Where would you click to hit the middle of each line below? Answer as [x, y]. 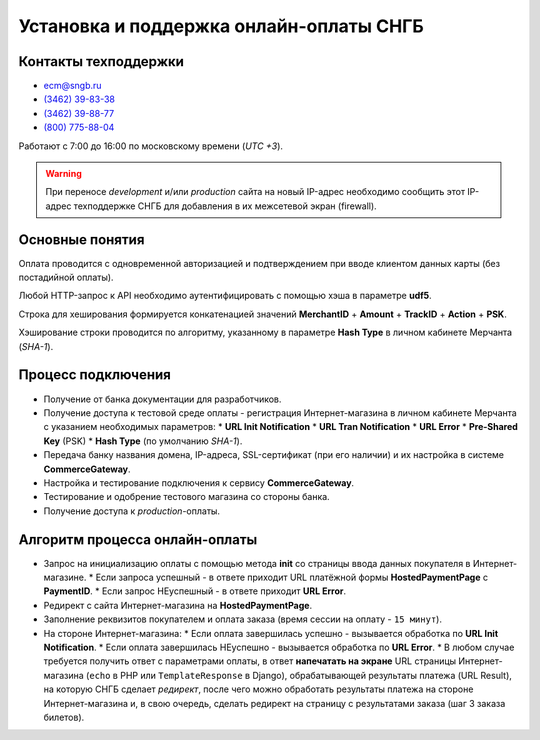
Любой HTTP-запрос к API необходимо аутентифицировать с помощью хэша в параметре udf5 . [225, 296]
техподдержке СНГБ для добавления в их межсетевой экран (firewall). [225, 206]
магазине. [65, 577]
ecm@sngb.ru [72, 86]
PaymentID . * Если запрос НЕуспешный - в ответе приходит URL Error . [195, 591]
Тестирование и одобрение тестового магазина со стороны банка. [186, 497]
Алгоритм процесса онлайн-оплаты [138, 539]
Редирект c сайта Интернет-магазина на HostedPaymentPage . [178, 605]
